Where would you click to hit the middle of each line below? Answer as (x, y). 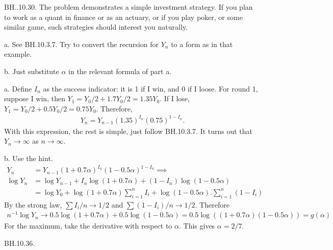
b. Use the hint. (29, 158)
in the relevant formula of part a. (120, 71)
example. (18, 54)
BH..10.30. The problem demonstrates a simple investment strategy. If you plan (129, 7)
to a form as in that (202, 44)
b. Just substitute (32, 71)
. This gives (197, 226)
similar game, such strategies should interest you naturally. (96, 27)
